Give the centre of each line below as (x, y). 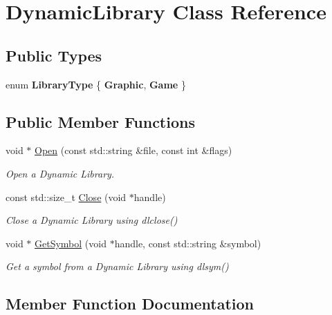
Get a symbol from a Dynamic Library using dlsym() (117, 266)
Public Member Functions (100, 121)
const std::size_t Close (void (66, 197)
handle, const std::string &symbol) (188, 243)
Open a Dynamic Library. (60, 173)
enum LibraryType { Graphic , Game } (96, 84)
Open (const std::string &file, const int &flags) (133, 150)
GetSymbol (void (71, 243)
